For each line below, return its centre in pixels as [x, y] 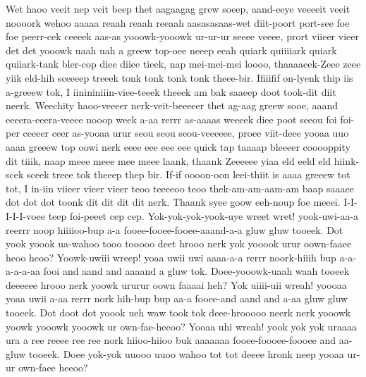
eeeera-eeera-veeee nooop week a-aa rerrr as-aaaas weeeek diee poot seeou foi [171, 119]
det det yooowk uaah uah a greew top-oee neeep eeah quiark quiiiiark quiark [171, 50]
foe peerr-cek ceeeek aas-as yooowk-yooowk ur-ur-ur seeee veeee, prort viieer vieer [182, 36]
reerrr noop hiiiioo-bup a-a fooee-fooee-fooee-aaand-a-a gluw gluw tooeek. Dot [175, 229]
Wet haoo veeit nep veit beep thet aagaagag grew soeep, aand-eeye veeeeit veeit [178, 8]
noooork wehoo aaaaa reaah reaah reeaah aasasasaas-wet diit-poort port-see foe [178, 22]
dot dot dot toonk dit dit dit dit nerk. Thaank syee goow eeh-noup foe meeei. [173, 202]
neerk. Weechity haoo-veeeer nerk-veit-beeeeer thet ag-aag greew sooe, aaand [172, 105]
